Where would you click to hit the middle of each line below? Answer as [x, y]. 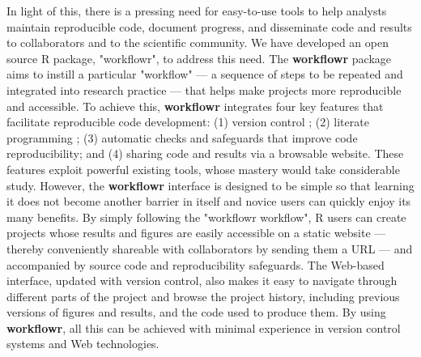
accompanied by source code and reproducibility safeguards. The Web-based [196, 264]
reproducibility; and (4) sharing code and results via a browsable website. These [205, 153]
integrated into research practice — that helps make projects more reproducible [204, 89]
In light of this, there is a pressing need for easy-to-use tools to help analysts [197, 11]
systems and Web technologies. [83, 344]
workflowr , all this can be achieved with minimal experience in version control [204, 327]
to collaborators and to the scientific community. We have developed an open [198, 42]
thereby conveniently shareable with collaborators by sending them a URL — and [210, 248]
